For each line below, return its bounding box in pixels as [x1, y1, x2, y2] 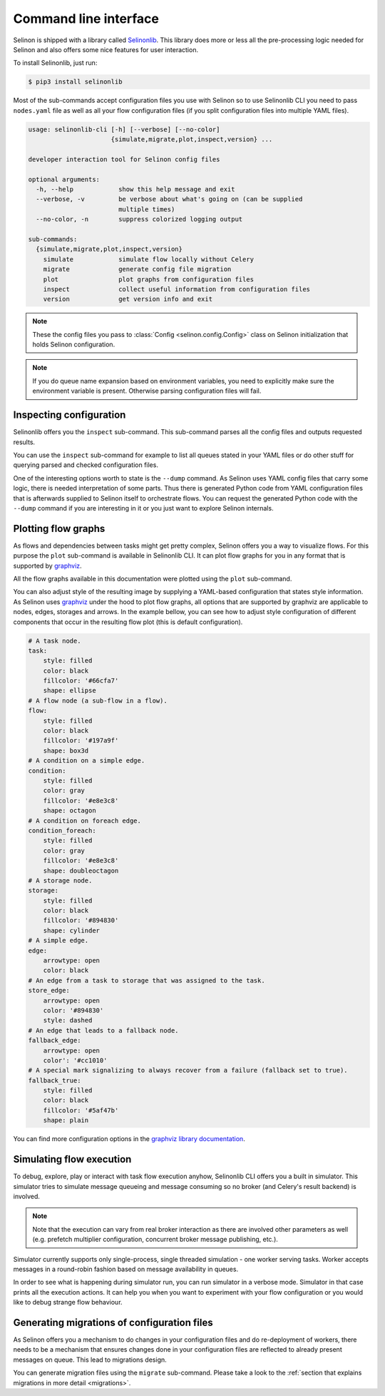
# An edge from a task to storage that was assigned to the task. [28, 976, 265, 985]
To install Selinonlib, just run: [13, 59, 98, 67]
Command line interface [13, 11, 160, 26]
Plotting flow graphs [13, 522, 106, 535]
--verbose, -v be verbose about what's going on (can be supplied [36, 195, 303, 204]
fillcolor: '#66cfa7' [43, 677, 119, 685]
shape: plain [43, 1116, 89, 1125]
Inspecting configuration [13, 409, 126, 421]
